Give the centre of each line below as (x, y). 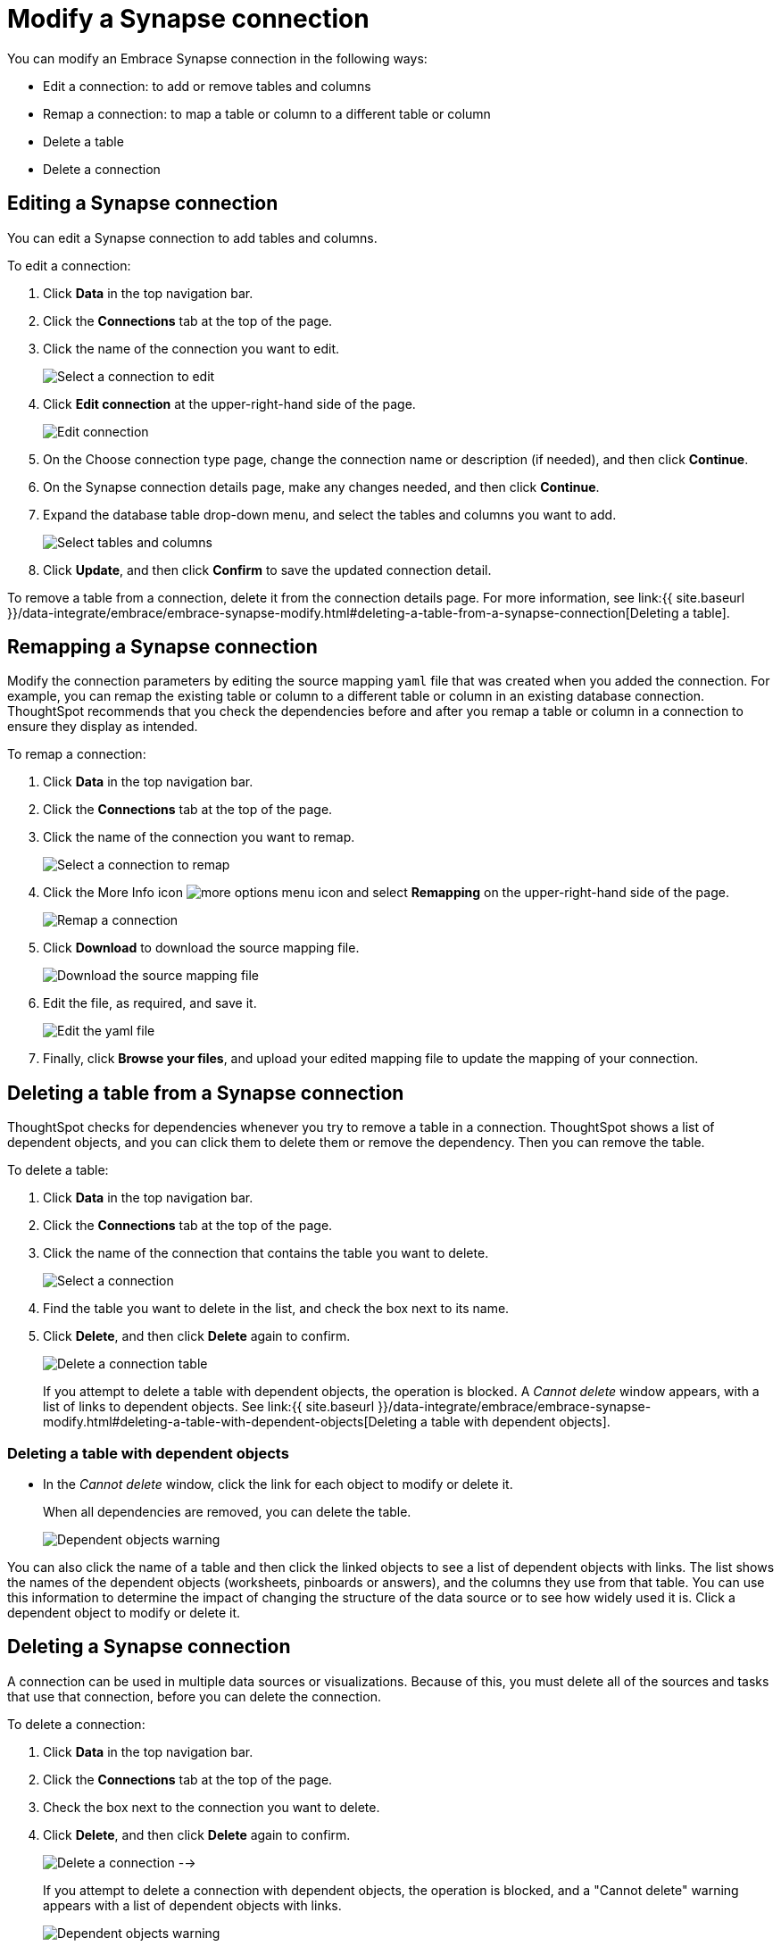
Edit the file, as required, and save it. (150, 1003)
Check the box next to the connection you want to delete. (212, 1807)
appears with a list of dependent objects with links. (192, 1905)
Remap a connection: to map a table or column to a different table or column (267, 113)
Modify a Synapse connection (188, 19)
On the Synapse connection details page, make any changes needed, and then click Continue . (321, 486)
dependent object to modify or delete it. (124, 1613)
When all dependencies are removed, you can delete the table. (227, 1512)
